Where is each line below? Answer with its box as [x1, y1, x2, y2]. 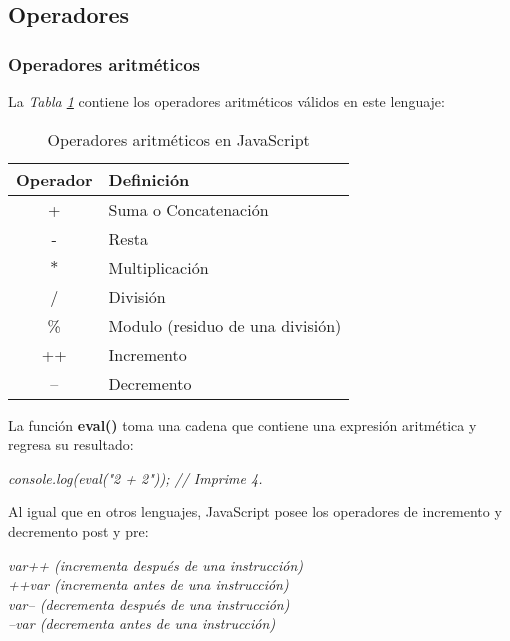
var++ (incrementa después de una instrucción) [8, 554, 304, 575]
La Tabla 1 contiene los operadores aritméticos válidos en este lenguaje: [8, 91, 445, 111]
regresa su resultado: [8, 434, 134, 455]
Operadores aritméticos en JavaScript [47, 127, 310, 151]
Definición [108, 167, 190, 191]
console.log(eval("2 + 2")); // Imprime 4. [8, 467, 263, 488]
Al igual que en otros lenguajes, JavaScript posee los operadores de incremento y [8, 501, 502, 522]
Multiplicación [108, 255, 209, 279]
